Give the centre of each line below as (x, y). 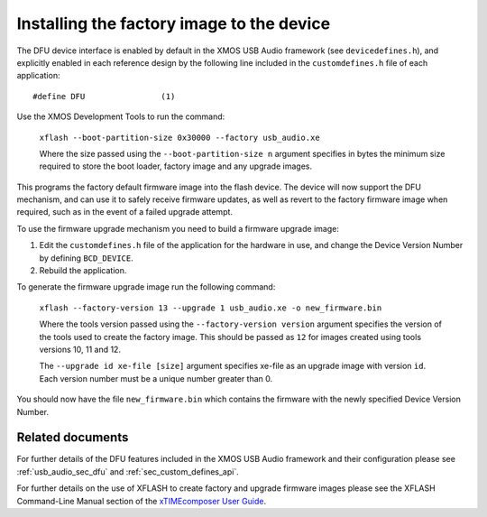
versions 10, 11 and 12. (80, 349)
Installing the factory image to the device (174, 23)
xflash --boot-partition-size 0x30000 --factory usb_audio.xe (179, 137)
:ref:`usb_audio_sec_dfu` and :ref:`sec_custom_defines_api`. (128, 471)
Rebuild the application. (83, 271)
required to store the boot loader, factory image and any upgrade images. (176, 166)
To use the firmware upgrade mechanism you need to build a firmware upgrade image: (178, 228)
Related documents (73, 438)
